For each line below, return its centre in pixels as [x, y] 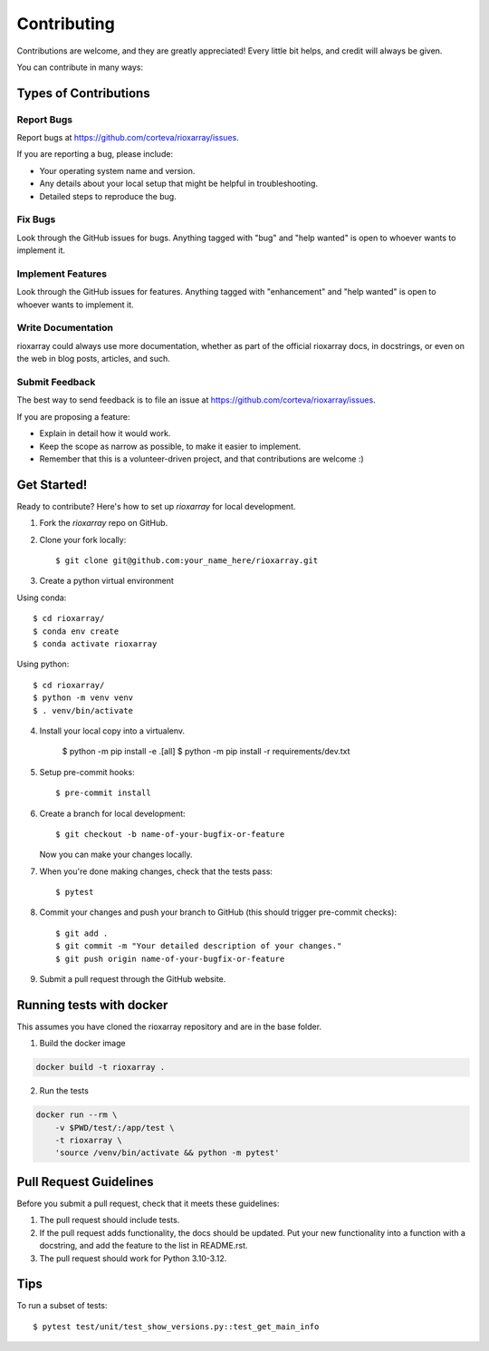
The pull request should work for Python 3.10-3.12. [133, 1258]
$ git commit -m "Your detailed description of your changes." [199, 946]
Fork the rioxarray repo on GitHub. [104, 523]
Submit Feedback [56, 383]
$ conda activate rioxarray [95, 643]
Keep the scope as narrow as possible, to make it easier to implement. [170, 446]
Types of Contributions [83, 93]
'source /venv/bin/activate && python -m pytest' [167, 1153]
